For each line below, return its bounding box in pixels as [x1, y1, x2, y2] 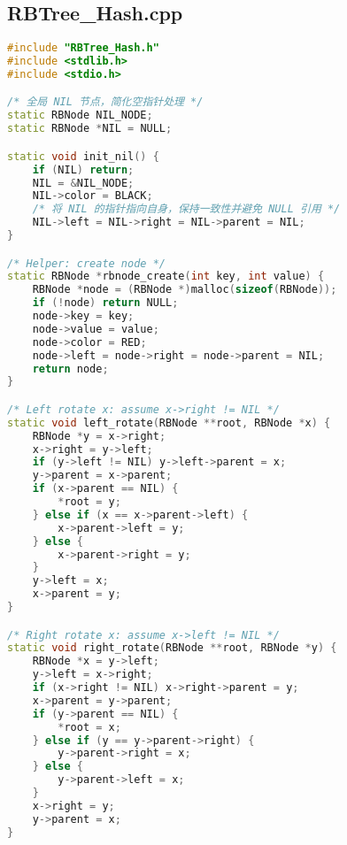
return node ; [32, 362, 109, 375]
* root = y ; [58, 495, 121, 509]
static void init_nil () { [7, 150, 159, 163]
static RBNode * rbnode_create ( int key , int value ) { [7, 270, 325, 283]
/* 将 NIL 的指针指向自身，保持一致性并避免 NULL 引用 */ [32, 203, 341, 216]
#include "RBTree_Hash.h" [7, 42, 159, 55]
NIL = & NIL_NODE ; [32, 176, 135, 189]
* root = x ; [58, 720, 121, 734]
